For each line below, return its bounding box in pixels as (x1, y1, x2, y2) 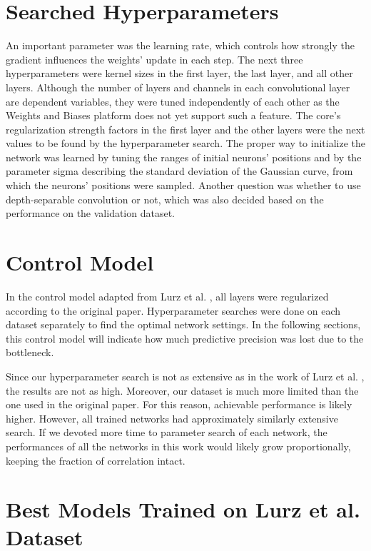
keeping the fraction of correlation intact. (6, 453, 185, 467)
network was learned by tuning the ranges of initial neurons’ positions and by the (6, 149, 362, 164)
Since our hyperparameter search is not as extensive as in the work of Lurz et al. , (6, 368, 365, 383)
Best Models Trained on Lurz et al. (6, 495, 360, 524)
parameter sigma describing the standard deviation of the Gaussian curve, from (6, 163, 353, 178)
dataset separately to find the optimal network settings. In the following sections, (6, 317, 361, 332)
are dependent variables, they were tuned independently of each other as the (6, 93, 340, 108)
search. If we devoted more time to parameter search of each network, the (6, 425, 327, 440)
